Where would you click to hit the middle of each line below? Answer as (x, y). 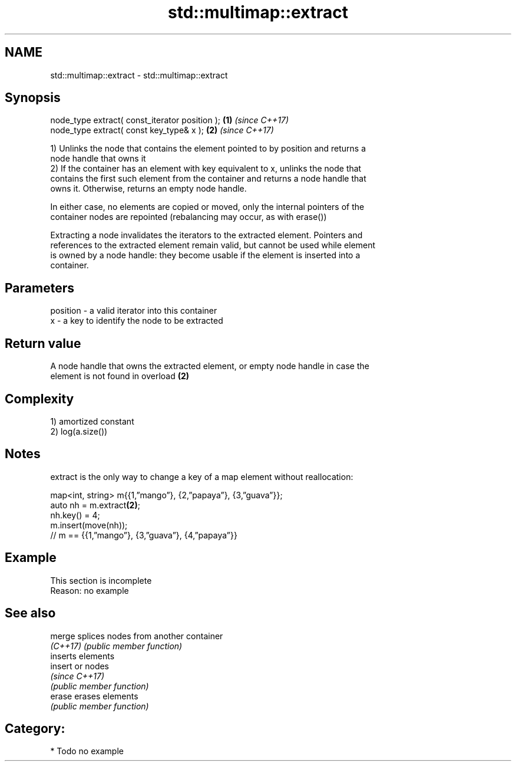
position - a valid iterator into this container (134, 311)
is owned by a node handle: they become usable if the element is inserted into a (205, 255)
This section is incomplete (101, 580)
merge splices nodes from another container (137, 636)
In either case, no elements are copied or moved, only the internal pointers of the (207, 207)
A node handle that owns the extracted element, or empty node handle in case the (210, 366)
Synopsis (33, 98)
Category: (35, 728)
